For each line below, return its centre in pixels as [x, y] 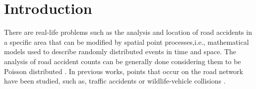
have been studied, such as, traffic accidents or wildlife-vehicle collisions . [115, 81]
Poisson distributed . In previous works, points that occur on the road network [124, 71]
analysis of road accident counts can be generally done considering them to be [123, 61]
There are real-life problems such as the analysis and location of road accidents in [128, 32]
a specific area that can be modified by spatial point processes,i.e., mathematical [127, 42]
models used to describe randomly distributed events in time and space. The [120, 51]
